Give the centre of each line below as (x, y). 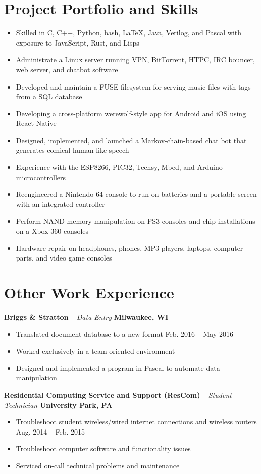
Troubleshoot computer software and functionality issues (103, 448)
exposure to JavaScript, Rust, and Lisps (77, 42)
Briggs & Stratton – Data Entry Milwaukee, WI (86, 316)
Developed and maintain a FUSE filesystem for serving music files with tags (133, 86)
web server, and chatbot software (67, 69)
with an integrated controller (60, 204)
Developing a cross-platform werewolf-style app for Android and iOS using (131, 113)
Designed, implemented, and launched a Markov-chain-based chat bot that (131, 140)
